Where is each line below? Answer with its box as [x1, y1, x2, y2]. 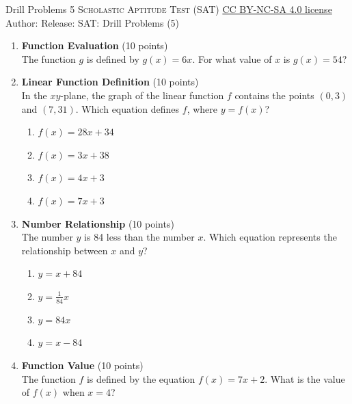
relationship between [21, 243, 108, 257]
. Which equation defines [75, 101, 180, 116]
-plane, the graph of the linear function [60, 87, 224, 102]
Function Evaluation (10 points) [21, 38, 168, 53]
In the [21, 87, 47, 102]
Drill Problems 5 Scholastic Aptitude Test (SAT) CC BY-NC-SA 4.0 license [5, 2, 332, 16]
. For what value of [192, 51, 272, 66]
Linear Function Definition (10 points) [21, 75, 199, 89]
